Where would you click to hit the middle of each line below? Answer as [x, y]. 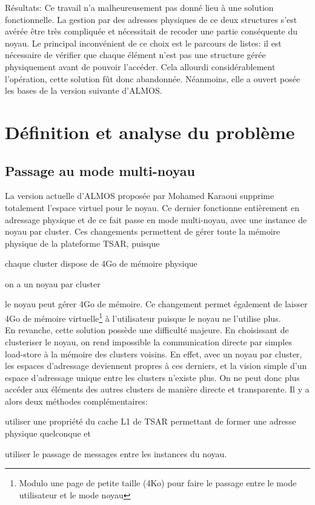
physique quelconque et [48, 433]
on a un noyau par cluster [53, 283]
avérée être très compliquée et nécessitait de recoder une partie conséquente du [151, 31]
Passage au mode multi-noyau [100, 170]
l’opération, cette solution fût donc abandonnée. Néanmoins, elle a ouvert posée [153, 78]
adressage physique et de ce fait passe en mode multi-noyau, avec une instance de [156, 219]
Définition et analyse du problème [150, 132]
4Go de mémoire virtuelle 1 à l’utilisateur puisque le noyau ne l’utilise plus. [143, 317]
